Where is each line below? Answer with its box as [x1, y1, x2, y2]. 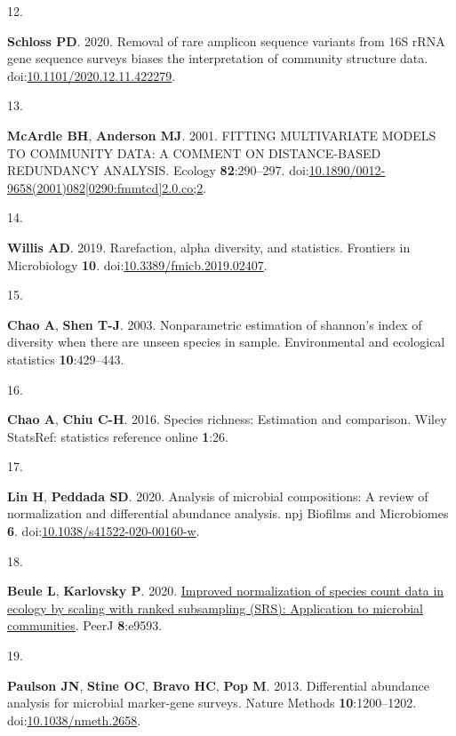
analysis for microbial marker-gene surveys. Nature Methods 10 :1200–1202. [7, 693, 417, 712]
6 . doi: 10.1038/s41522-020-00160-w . [7, 522, 200, 540]
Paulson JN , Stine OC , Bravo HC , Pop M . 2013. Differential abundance [7, 676, 430, 694]
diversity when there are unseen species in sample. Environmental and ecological [7, 332, 445, 351]
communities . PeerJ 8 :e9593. [7, 616, 163, 635]
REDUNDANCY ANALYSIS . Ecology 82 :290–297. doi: [7, 161, 309, 180]
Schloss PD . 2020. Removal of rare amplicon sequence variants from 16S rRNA [7, 31, 445, 50]
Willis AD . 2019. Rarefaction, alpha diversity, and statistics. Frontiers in [7, 237, 411, 256]
